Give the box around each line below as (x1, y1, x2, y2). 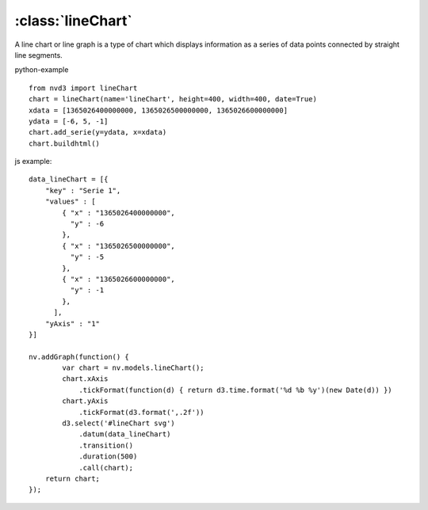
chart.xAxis (62, 375, 109, 383)
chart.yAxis (62, 397, 109, 405)
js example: (14, 157, 52, 166)
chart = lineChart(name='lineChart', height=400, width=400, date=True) (29, 95, 317, 104)
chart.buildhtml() (29, 139, 101, 148)
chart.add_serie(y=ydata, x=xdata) (29, 127, 167, 137)
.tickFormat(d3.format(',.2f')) (78, 408, 205, 417)
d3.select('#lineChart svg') (62, 419, 176, 428)
